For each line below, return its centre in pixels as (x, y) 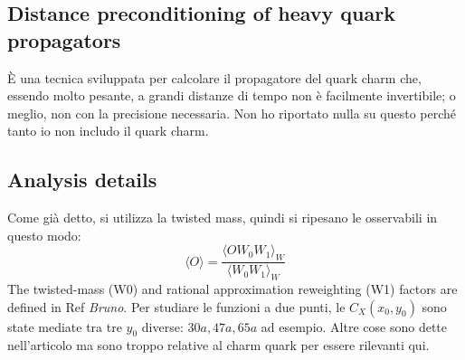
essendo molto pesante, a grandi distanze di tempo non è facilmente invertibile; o (232, 95)
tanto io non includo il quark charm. (108, 131)
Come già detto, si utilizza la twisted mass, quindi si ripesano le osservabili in (223, 218)
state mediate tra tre (65, 326)
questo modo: (44, 235)
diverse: (162, 326)
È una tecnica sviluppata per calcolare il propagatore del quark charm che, (214, 77)
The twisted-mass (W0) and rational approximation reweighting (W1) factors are (232, 288)
